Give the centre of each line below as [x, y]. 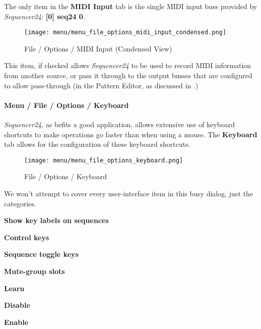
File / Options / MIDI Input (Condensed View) [98, 48]
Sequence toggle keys [41, 254]
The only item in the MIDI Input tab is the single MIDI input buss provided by [131, 6]
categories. [20, 203]
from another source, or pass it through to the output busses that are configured [128, 75]
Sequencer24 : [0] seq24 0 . [45, 16]
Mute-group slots [35, 271]
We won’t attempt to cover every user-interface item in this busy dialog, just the [128, 194]
